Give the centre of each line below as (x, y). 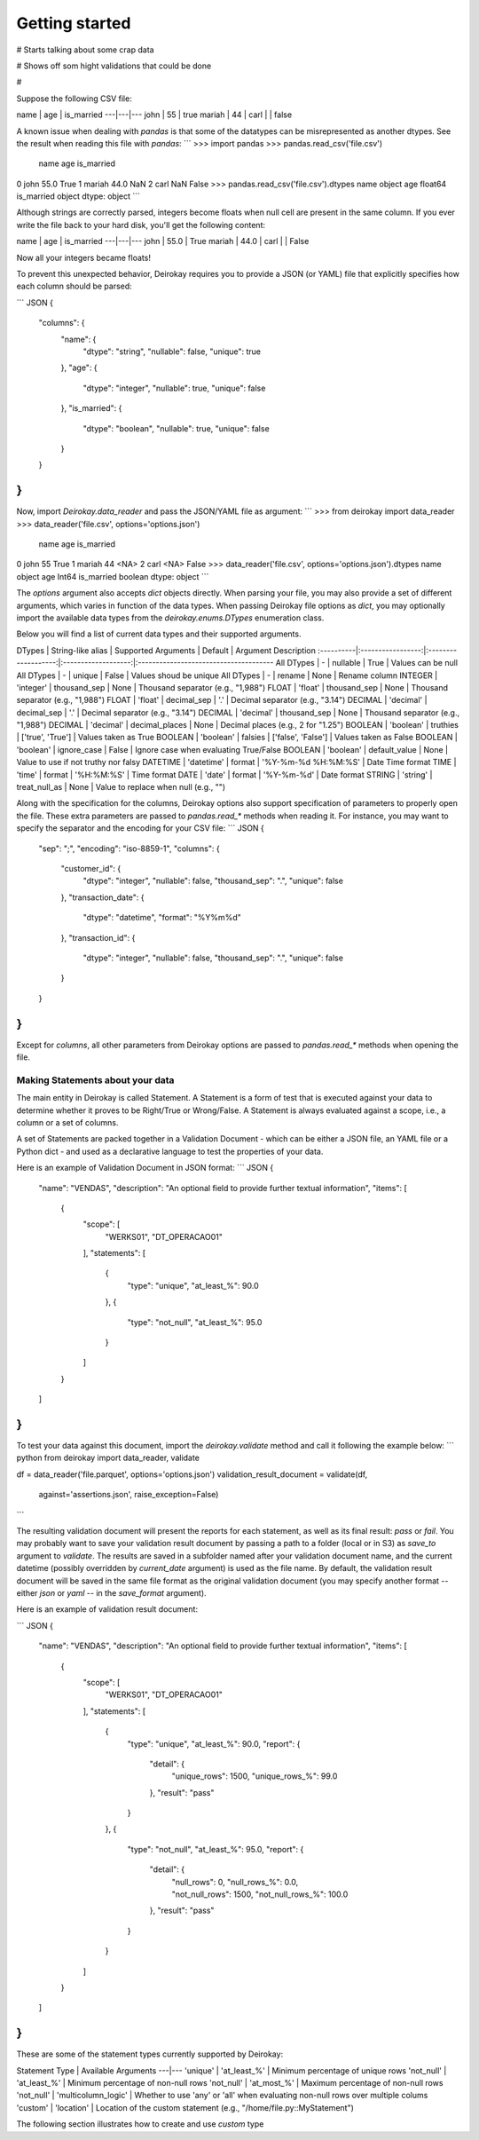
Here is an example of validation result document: (107, 1609)
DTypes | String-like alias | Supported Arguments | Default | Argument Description (166, 650)
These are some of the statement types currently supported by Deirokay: (150, 2054)
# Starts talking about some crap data (85, 50)
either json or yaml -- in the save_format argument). (112, 1593)
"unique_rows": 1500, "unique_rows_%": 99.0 (255, 1776)
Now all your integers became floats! (83, 257)
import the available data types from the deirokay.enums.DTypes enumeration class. (170, 618)
